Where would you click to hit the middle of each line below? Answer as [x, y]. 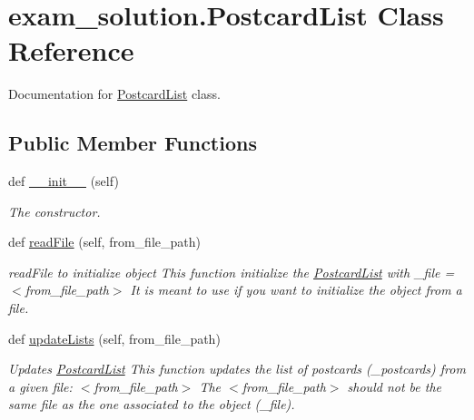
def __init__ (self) [64, 181]
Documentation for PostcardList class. [114, 94]
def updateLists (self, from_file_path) [114, 338]
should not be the [394, 386]
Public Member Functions [133, 143]
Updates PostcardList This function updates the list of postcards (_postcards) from [237, 369]
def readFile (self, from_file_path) [104, 242]
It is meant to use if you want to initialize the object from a [296, 290]
